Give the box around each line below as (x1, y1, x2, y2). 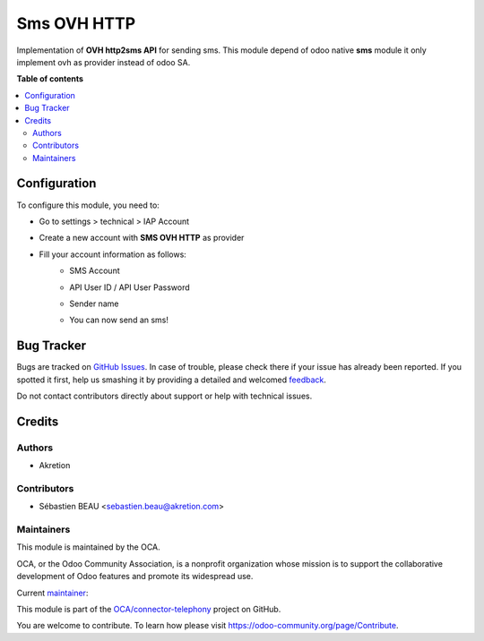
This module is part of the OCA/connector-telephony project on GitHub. (16, 604, 281, 614)
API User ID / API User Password (69, 282, 190, 293)
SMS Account (69, 265, 120, 277)
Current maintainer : (16, 587, 89, 598)
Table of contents (16, 73, 84, 84)
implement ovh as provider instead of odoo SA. (16, 56, 191, 67)
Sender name (69, 298, 119, 309)
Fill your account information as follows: (39, 249, 187, 260)
